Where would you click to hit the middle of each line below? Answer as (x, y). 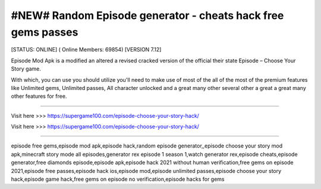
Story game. (26, 69)
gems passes (45, 32)
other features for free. (39, 96)
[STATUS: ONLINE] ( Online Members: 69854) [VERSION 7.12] (86, 50)
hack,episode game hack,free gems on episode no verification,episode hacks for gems (118, 179)
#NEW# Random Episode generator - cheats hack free (147, 15)
